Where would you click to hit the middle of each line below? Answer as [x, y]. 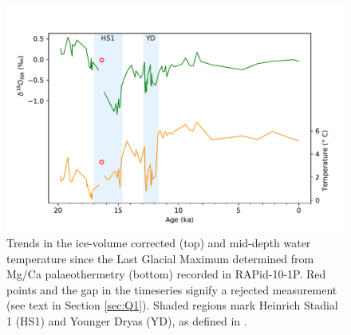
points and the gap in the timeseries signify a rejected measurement [172, 289]
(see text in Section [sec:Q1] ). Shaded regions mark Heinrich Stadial [172, 305]
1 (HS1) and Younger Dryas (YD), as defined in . [127, 320]
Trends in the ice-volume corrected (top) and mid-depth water [159, 242]
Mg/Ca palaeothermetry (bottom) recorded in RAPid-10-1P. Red [166, 274]
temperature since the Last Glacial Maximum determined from [160, 258]
